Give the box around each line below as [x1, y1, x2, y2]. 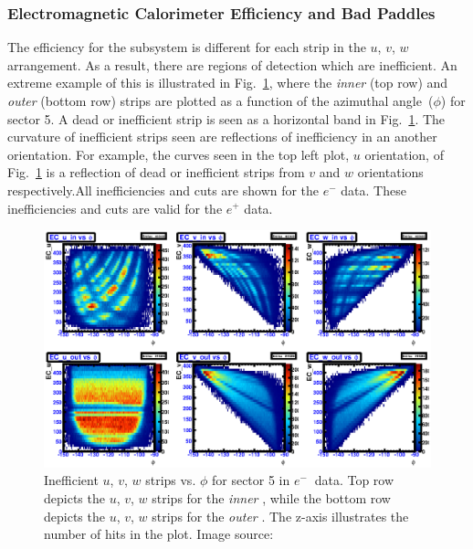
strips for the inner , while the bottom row [152, 488, 391, 507]
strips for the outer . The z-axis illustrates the [152, 506, 409, 525]
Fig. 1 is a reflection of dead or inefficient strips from [7, 163, 305, 182]
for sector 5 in [211, 470, 290, 490]
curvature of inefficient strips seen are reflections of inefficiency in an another [7, 127, 437, 146]
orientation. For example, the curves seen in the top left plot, [7, 144, 350, 164]
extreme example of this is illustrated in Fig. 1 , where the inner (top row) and [7, 73, 448, 92]
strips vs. [145, 470, 196, 490]
